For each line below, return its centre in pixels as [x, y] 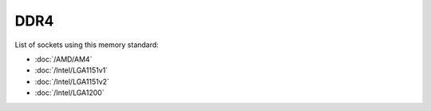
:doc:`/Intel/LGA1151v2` [72, 81]
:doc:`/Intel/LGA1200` [69, 93]
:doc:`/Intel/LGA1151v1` [71, 70]
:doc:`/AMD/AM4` [63, 59]
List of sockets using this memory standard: [87, 45]
